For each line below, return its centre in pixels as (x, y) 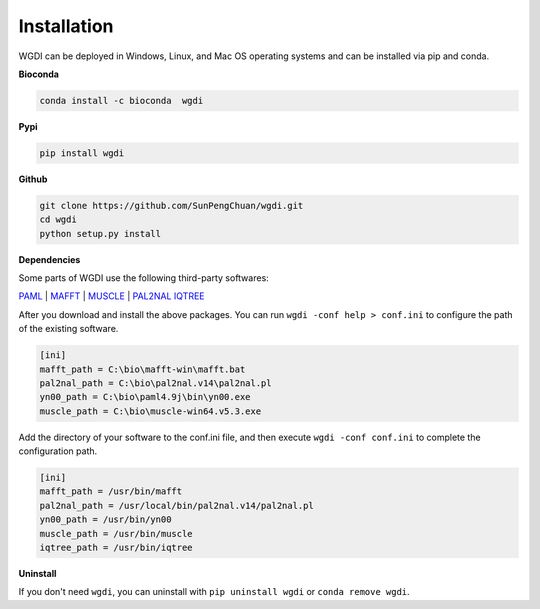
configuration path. (58, 451)
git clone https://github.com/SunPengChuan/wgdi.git (171, 205)
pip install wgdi (82, 153)
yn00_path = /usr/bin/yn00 (105, 519)
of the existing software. (68, 329)
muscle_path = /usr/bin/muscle (116, 533)
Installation (66, 26)
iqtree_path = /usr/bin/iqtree (116, 548)
